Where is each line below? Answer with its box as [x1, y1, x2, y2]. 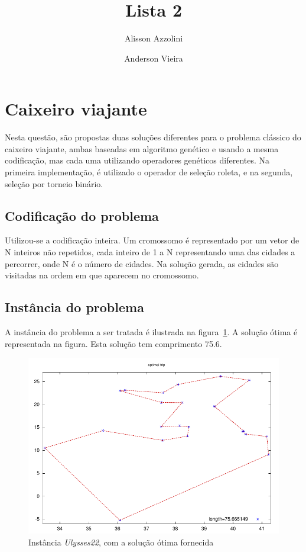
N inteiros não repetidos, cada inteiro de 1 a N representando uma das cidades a [5, 246, 295, 258]
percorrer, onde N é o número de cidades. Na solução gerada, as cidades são [5, 257, 279, 269]
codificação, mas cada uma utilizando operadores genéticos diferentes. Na [5, 154, 270, 166]
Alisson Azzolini [124, 32, 183, 44]
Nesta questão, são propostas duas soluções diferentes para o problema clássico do [5, 131, 301, 143]
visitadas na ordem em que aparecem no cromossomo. [5, 269, 199, 281]
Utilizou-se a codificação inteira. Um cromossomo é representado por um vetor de [5, 234, 300, 246]
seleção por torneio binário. [5, 177, 103, 190]
